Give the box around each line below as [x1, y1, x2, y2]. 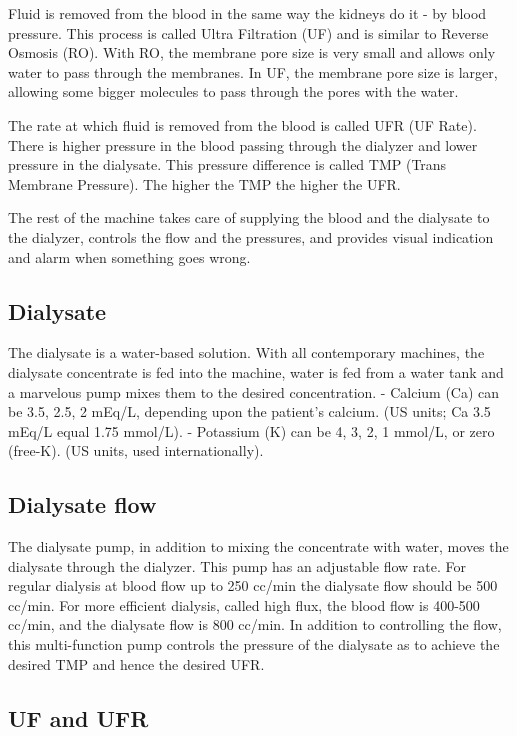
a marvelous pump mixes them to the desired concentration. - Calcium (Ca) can [8, 381, 500, 402]
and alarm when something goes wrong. [8, 246, 251, 267]
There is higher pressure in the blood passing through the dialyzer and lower [8, 134, 478, 155]
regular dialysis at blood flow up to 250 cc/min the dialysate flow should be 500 [8, 575, 498, 596]
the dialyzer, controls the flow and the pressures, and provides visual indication [8, 226, 494, 247]
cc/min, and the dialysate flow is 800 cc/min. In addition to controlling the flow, [8, 614, 502, 635]
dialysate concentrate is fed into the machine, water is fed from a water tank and [8, 361, 504, 382]
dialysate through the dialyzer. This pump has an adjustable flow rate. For [8, 555, 467, 576]
